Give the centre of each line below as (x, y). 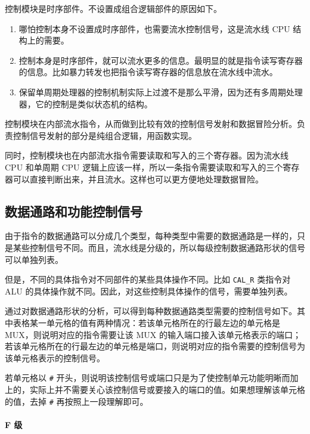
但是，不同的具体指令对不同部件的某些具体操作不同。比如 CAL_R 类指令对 (148, 279)
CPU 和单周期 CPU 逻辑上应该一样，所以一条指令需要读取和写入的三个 (144, 167)
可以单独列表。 (34, 259)
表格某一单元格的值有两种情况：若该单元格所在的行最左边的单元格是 (146, 322)
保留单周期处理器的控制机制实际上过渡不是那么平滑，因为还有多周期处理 (161, 92)
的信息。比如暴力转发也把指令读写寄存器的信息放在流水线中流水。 (148, 72)
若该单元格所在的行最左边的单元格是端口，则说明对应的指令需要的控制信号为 (155, 346)
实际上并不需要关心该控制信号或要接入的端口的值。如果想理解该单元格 (167, 389)
